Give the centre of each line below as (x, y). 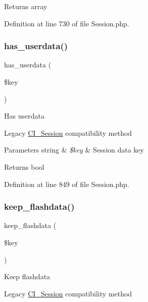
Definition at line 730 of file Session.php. (67, 23)
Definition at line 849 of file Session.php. (67, 184)
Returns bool (24, 166)
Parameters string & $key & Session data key (74, 150)
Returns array (26, 6)
